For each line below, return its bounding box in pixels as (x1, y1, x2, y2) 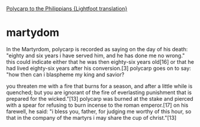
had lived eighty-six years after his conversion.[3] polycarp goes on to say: (6, 64, 192, 72)
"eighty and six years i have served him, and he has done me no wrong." (6, 52, 185, 59)
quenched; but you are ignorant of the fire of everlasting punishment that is (6, 89, 192, 96)
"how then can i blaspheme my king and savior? (6, 71, 125, 78)
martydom (6, 26, 60, 39)
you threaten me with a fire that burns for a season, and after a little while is (6, 82, 193, 89)
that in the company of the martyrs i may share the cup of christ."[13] (6, 114, 177, 121)
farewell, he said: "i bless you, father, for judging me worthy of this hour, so (6, 107, 192, 115)
